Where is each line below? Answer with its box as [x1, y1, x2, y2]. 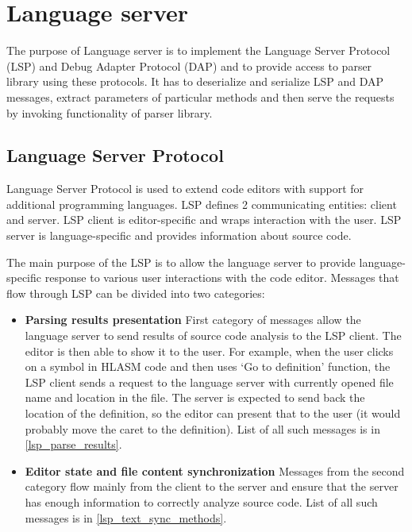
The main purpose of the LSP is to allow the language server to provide [6, 253, 356, 270]
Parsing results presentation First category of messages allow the [25, 311, 361, 328]
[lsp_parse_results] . [25, 436, 122, 453]
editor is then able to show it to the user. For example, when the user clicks [25, 342, 394, 359]
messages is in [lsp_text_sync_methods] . [25, 509, 227, 526]
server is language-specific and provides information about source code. [6, 227, 352, 244]
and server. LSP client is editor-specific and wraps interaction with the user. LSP [6, 211, 402, 228]
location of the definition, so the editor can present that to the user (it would [25, 405, 401, 422]
